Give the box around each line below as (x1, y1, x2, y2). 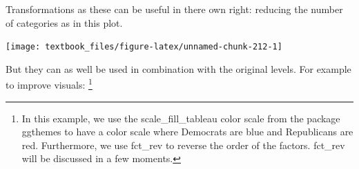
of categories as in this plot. (6, 15, 123, 30)
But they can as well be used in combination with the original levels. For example (6, 61, 351, 76)
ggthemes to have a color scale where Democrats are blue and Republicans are (21, 124, 353, 139)
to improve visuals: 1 (6, 76, 93, 92)
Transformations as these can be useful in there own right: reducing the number (6, 2, 343, 16)
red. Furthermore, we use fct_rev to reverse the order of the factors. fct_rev (21, 137, 345, 152)
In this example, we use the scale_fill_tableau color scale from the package (21, 111, 340, 125)
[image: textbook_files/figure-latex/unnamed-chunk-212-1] (6, 42, 282, 52)
